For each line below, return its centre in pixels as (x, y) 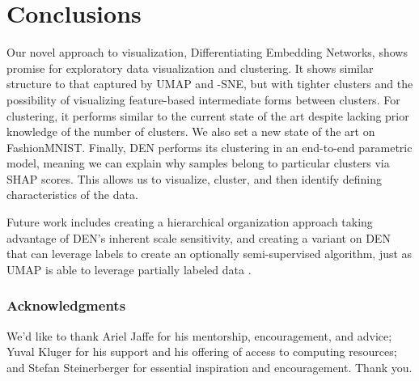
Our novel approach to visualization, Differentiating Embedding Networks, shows (207, 52)
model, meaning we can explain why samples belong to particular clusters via (198, 163)
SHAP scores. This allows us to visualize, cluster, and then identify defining (194, 178)
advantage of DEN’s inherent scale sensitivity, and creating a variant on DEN (199, 237)
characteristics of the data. (72, 195)
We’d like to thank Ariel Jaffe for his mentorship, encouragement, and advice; (199, 335)
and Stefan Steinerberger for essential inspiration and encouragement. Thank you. (209, 367)
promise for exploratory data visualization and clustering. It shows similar (190, 68)
